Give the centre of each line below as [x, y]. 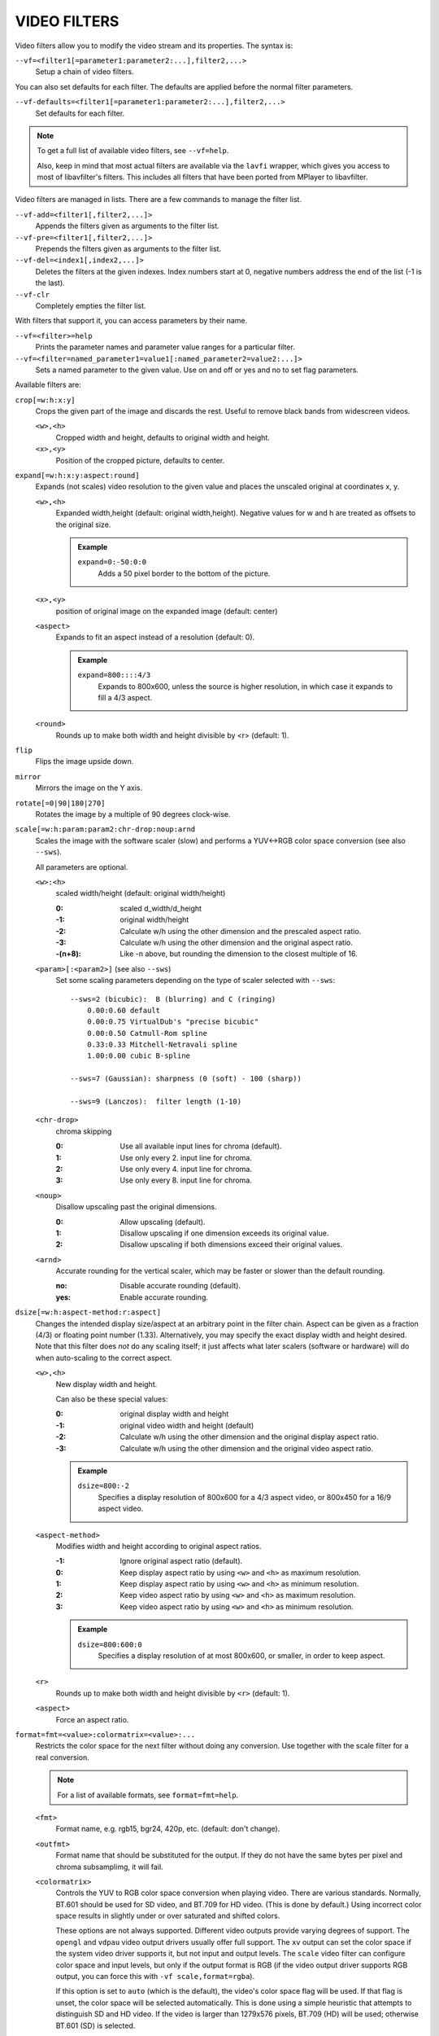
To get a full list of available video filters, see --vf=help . [133, 151]
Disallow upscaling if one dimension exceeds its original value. [224, 1233]
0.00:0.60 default [124, 1010]
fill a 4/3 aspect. [125, 697]
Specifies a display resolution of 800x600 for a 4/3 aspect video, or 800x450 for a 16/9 [245, 1497]
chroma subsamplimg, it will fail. [109, 1867]
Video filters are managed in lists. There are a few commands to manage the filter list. [159, 200]
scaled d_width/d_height [161, 908]
